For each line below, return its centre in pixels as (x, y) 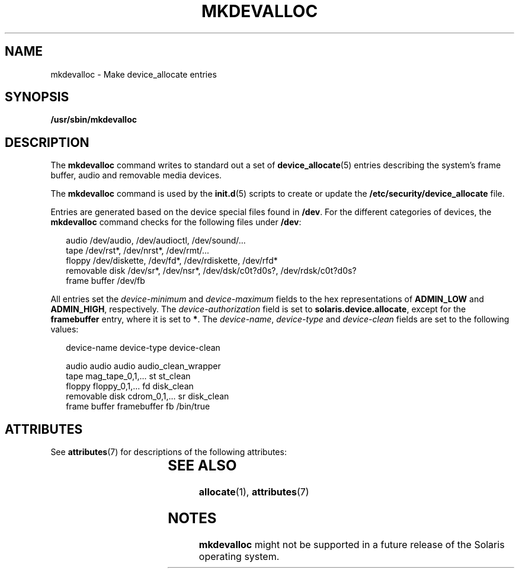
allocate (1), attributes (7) (254, 492)
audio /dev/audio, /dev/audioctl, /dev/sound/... (156, 241)
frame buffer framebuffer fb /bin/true (138, 406)
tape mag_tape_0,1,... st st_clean (128, 376)
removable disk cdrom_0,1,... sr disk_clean (148, 396)
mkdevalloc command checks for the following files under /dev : (176, 222)
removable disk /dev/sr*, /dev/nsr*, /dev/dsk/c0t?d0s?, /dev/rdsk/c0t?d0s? (211, 271)
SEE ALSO (202, 466)
